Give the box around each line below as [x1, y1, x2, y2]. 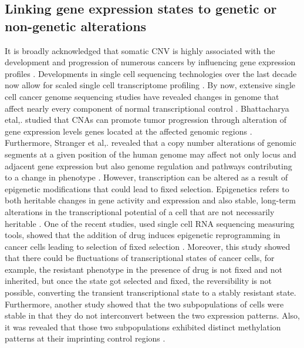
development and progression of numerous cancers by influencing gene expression [5, 56, 296, 68]
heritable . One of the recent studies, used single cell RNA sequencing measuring [5, 217, 295, 229]
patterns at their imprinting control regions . [5, 332, 165, 344]
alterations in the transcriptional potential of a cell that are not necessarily [5, 205, 275, 217]
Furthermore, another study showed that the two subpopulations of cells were [5, 297, 284, 310]
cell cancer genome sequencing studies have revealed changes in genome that [5, 90, 279, 102]
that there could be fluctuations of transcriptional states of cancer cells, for [5, 252, 275, 264]
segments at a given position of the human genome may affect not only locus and [5, 148, 296, 160]
